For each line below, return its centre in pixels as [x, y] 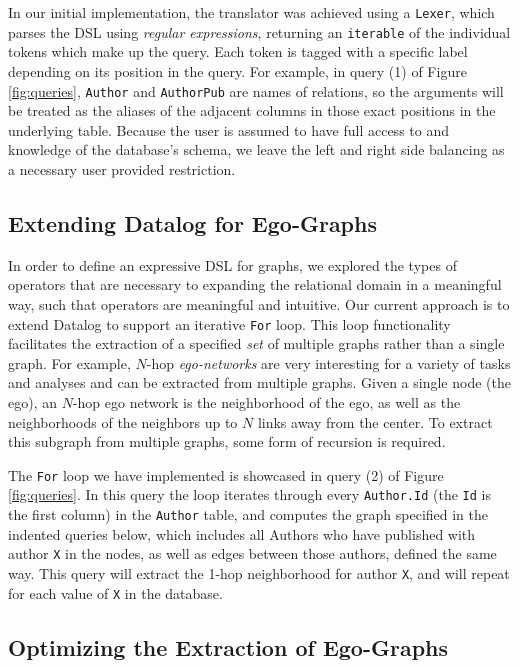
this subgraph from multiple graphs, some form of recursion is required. [227, 441]
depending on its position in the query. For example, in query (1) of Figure [237, 70]
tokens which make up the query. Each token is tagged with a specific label [238, 51]
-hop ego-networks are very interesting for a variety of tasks [328, 362]
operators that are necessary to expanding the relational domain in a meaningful [255, 284]
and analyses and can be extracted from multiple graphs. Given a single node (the [259, 382]
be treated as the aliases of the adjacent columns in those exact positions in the [252, 110]
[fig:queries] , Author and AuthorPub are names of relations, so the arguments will [256, 90]
